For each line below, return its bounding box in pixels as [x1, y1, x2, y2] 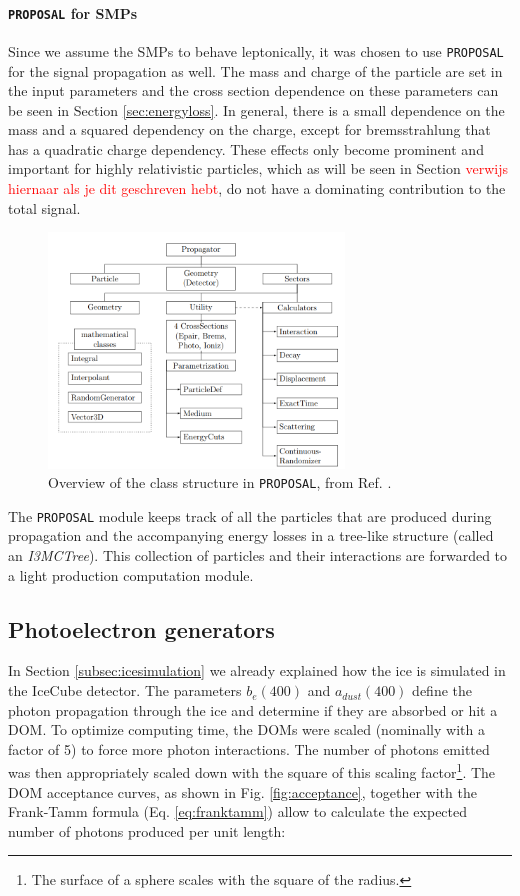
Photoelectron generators [8, 613, 275, 644]
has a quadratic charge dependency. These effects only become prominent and [8, 138, 484, 159]
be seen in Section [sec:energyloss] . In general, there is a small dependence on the [8, 99, 505, 120]
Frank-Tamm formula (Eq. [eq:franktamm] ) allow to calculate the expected [8, 801, 468, 822]
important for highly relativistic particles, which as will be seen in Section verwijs [8, 158, 508, 179]
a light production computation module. [8, 564, 254, 585]
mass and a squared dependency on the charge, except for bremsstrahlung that [8, 119, 491, 140]
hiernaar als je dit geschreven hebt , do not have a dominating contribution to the [8, 178, 506, 199]
